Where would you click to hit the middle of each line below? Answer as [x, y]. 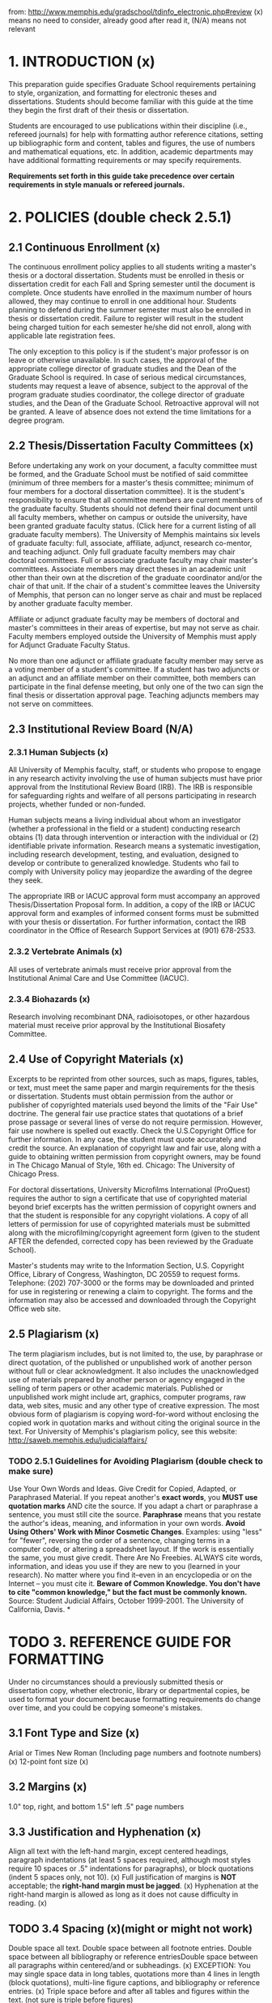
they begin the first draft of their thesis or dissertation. [99, 110]
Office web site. [35, 1309]
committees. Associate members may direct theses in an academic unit [127, 569]
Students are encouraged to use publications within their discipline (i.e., [128, 126]
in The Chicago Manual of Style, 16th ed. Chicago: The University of [122, 1165]
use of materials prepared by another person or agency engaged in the [127, 1379]
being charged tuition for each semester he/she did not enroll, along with [130, 327]
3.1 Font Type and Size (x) [74, 1733]
